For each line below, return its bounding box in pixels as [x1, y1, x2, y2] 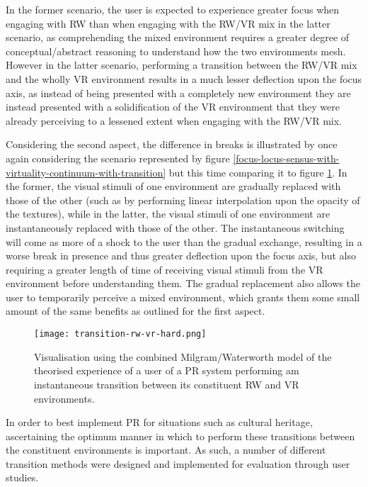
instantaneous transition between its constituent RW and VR [34, 376, 299, 391]
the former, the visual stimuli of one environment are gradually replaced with [6, 179, 341, 194]
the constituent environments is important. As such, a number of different [6, 442, 326, 457]
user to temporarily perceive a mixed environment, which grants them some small [6, 289, 360, 304]
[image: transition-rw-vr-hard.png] [34, 329, 207, 340]
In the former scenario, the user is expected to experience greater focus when [6, 2, 340, 16]
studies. [6, 470, 39, 485]
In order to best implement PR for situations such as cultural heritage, [6, 415, 313, 430]
